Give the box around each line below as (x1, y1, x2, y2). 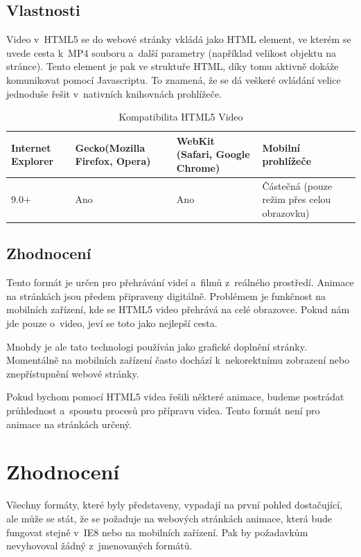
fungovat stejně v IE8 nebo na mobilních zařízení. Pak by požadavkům (6, 524, 308, 539)
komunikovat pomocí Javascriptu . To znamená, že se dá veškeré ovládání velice (6, 72, 341, 87)
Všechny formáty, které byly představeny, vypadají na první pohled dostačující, (6, 497, 343, 512)
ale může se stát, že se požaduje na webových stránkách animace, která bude (6, 511, 333, 525)
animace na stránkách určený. (6, 416, 132, 431)
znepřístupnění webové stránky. (6, 366, 139, 380)
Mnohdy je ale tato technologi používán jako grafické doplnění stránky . (6, 339, 307, 353)
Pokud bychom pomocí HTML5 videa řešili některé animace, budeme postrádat (6, 389, 344, 404)
